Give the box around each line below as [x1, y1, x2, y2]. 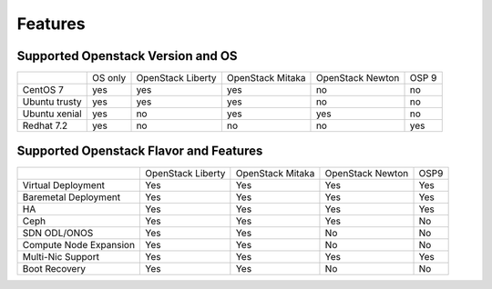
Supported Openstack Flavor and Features [16, 144, 263, 159]
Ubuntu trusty [22, 95, 82, 108]
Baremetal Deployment [22, 191, 121, 204]
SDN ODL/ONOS [22, 226, 94, 239]
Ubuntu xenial [22, 107, 82, 120]
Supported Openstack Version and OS [16, 48, 238, 64]
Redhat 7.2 [22, 119, 68, 132]
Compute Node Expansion [22, 238, 136, 251]
